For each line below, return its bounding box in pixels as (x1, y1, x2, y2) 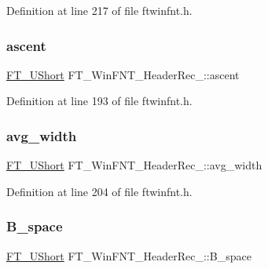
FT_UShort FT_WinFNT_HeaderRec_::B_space (6, 247, 251, 264)
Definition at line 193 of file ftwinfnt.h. (6, 93, 193, 109)
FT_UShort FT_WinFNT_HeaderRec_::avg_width (6, 157, 262, 173)
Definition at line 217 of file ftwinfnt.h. (6, 2, 193, 18)
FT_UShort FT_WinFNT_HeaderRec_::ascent (6, 66, 240, 82)
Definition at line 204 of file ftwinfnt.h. (6, 183, 193, 199)
